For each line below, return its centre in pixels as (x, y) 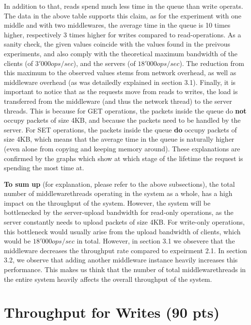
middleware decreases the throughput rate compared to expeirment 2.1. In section (125, 250)
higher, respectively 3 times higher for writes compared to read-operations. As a (123, 34)
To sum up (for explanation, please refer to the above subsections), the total (119, 184)
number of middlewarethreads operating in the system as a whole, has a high (118, 193)
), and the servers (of (104, 63)
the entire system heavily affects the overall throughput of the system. (108, 279)
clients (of (18, 63)
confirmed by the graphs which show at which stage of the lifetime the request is (124, 158)
